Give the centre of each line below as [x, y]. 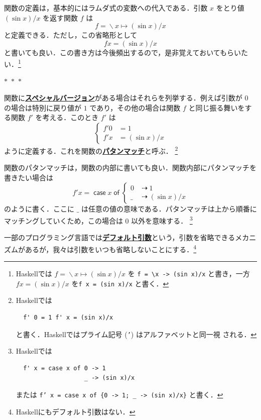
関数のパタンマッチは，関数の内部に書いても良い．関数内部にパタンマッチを [130, 168]
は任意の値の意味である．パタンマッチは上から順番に [169, 209]
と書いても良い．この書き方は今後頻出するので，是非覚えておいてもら [119, 52]
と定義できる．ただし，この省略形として [71, 35]
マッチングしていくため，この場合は [63, 220]
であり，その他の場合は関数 [135, 107]
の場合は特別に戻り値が [43, 107]
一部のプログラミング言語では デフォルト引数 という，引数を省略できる [120, 237]
